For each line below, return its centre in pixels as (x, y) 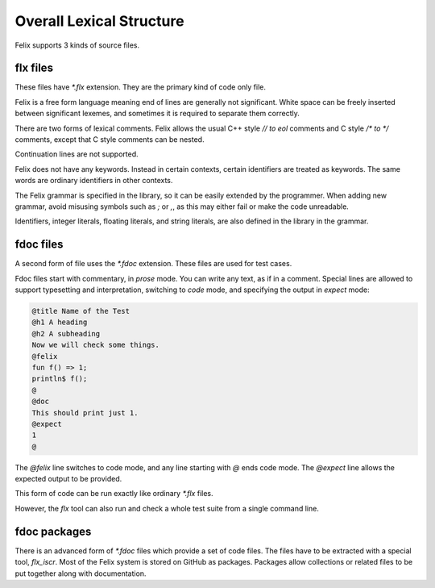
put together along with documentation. (81, 573)
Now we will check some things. (96, 345)
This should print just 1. (85, 413)
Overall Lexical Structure (99, 21)
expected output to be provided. (68, 479)
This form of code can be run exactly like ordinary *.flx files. (114, 494)
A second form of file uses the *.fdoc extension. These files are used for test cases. (153, 264)
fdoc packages (53, 531)
